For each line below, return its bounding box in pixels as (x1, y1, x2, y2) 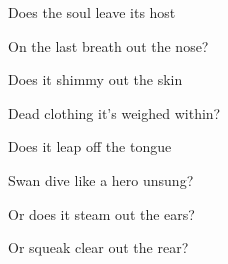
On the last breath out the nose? (8, 35, 209, 56)
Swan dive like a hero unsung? (8, 169, 194, 190)
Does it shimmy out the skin (8, 69, 183, 90)
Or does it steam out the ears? (8, 203, 195, 224)
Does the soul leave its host (8, 2, 176, 22)
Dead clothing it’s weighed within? (8, 102, 221, 123)
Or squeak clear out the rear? (8, 237, 189, 258)
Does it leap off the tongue (8, 136, 172, 157)
